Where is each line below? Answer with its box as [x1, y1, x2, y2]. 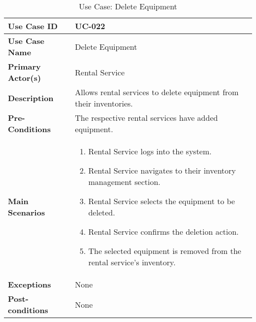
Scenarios [8, 207, 45, 218]
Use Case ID [8, 20, 58, 32]
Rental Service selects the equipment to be [88, 195, 235, 207]
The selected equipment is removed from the [88, 245, 241, 256]
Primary [8, 61, 41, 72]
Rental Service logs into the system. [88, 145, 212, 157]
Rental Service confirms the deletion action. [88, 226, 239, 237]
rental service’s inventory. [88, 256, 176, 268]
